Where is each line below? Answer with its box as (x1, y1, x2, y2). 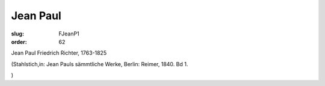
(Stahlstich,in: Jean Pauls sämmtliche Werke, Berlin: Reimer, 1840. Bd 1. (11, 60, 188, 67)
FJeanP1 (58, 30, 79, 37)
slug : (11, 30, 24, 37)
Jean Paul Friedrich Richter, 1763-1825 (11, 49, 107, 57)
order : (11, 38, 27, 45)
